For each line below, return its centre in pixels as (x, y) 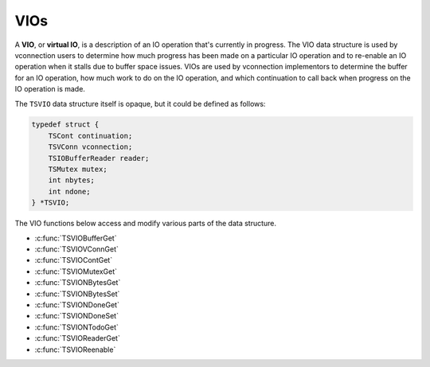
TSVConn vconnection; (90, 147)
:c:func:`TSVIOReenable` (75, 349)
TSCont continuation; (90, 136)
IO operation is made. (50, 89)
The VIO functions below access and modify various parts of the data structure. (146, 224)
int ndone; (69, 191)
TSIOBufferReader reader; (99, 158)
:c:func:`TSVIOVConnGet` (77, 249)
